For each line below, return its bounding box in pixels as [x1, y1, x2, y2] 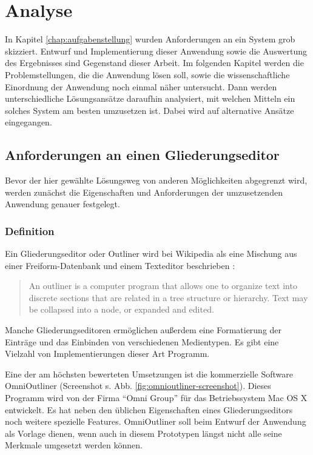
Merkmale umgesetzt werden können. [5, 439, 143, 451]
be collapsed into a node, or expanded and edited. [29, 303, 214, 316]
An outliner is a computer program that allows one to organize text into [29, 279, 297, 292]
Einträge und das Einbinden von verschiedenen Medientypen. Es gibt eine [5, 335, 279, 348]
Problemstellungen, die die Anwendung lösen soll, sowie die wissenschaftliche [5, 68, 290, 81]
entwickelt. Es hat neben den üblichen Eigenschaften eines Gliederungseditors [5, 403, 293, 416]
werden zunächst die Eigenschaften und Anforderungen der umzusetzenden [5, 185, 283, 198]
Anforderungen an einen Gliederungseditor [5, 145, 280, 164]
